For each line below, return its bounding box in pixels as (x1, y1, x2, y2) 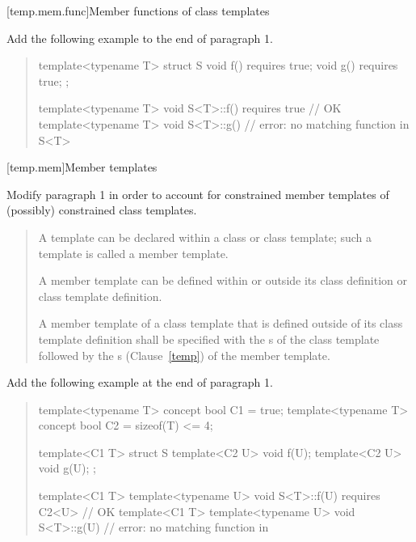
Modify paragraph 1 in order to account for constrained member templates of (6, 185, 389, 202)
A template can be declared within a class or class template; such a (38, 228, 372, 245)
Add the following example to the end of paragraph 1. (6, 29, 273, 46)
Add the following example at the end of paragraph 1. (6, 374, 273, 391)
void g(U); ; (38, 459, 96, 476)
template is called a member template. (38, 244, 229, 261)
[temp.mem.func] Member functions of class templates (6, 2, 270, 19)
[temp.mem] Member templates (6, 159, 158, 176)
